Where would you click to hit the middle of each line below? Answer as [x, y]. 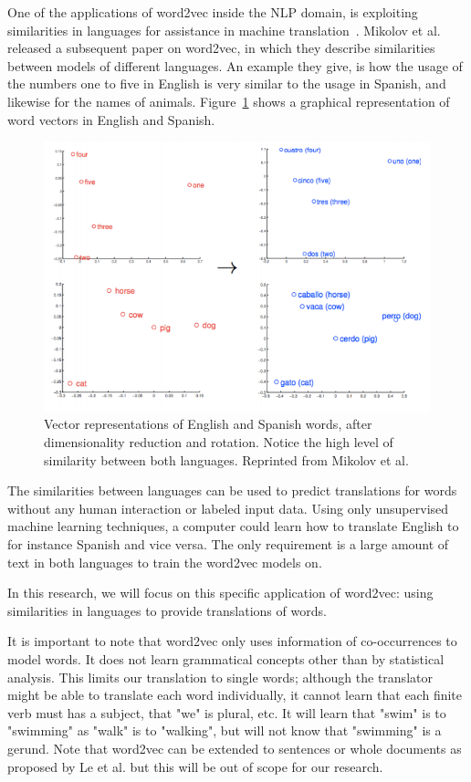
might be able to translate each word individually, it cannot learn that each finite [235, 695]
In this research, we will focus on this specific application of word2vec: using [220, 593]
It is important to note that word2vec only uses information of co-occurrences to [232, 641]
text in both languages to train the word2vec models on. [165, 562]
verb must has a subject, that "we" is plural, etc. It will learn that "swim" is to [227, 712]
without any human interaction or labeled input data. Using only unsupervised [228, 508]
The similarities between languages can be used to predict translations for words [232, 490]
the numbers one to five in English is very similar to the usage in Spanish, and [227, 83]
